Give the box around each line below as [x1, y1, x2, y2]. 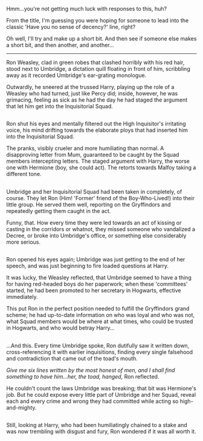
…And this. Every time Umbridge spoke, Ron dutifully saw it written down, [6, 342, 190, 349]
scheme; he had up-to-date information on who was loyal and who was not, [6, 312, 195, 319]
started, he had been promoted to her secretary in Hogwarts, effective [6, 287, 181, 294]
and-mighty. [6, 403, 37, 411]
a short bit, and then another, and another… [6, 42, 114, 48]
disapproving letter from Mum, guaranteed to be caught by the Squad [6, 151, 179, 158]
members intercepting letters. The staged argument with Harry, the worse [6, 157, 190, 165]
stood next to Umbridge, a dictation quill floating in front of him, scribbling [6, 65, 190, 72]
